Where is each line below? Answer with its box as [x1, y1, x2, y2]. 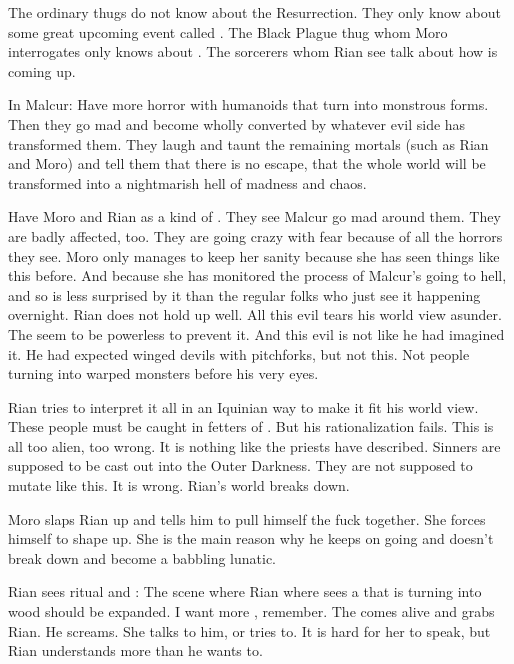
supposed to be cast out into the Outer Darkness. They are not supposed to [8, 455, 473, 476]
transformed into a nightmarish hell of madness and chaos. [8, 172, 367, 193]
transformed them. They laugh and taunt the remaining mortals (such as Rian [8, 133, 489, 154]
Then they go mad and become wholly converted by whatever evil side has [8, 113, 466, 134]
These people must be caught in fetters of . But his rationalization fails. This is [8, 416, 494, 437]
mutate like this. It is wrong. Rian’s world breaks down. [8, 475, 350, 496]
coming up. [8, 60, 76, 81]
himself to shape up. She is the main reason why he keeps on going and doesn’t [8, 528, 494, 549]
